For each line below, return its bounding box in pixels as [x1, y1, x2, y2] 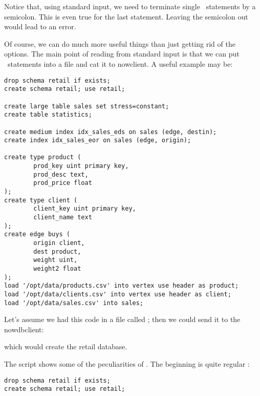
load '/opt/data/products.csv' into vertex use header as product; [4, 282, 239, 290]
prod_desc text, [33, 171, 89, 178]
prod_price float [33, 179, 92, 187]
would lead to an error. [4, 21, 76, 32]
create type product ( [4, 154, 81, 161]
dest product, [33, 248, 81, 255]
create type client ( [4, 196, 78, 204]
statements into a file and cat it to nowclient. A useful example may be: [7, 58, 233, 69]
